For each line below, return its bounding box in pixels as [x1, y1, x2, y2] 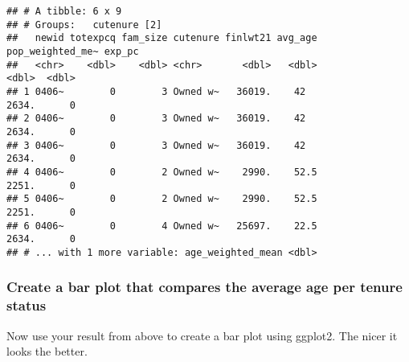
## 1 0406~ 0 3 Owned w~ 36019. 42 [6, 85, 306, 97]
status [6, 295, 47, 315]
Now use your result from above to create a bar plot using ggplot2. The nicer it [6, 327, 398, 343]
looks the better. [6, 343, 88, 360]
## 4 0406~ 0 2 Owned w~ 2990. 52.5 [6, 166, 317, 178]
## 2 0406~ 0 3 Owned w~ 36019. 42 [6, 113, 306, 125]
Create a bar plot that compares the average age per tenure [6, 277, 403, 297]
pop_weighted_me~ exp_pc [6, 45, 139, 57]
